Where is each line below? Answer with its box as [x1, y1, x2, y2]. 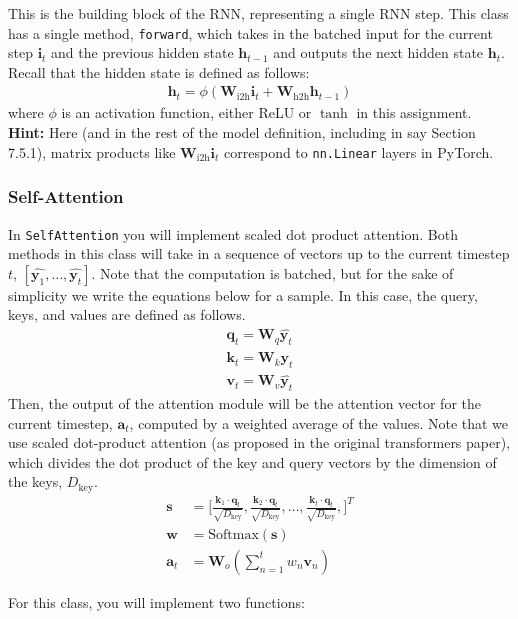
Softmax [208, 527, 259, 542]
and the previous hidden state [51, 42, 234, 63]
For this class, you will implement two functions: [8, 592, 305, 612]
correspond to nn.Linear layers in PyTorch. [224, 141, 494, 162]
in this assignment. [356, 102, 472, 123]
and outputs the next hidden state [273, 42, 484, 63]
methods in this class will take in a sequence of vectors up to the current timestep [8, 243, 510, 264]
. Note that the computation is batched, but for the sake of [91, 262, 454, 283]
